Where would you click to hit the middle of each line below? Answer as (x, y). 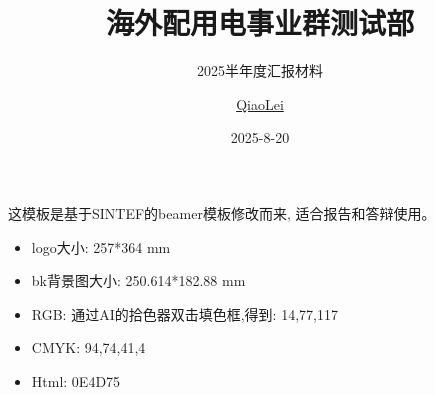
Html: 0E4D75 (76, 380)
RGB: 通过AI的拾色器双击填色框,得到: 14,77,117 (184, 313)
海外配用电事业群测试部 (259, 22)
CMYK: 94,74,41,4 (88, 347)
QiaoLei (260, 103)
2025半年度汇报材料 (260, 70)
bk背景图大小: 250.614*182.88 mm (138, 280)
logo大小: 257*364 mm (101, 246)
